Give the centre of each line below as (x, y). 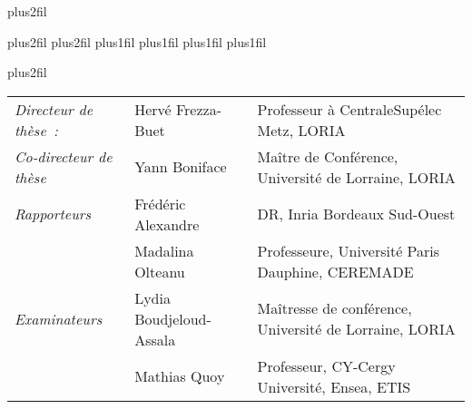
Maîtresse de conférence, (334, 308)
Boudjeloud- (173, 318)
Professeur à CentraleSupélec (349, 109)
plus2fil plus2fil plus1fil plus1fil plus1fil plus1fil (137, 41)
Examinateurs (59, 318)
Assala (155, 339)
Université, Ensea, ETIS (334, 386)
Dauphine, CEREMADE (335, 271)
